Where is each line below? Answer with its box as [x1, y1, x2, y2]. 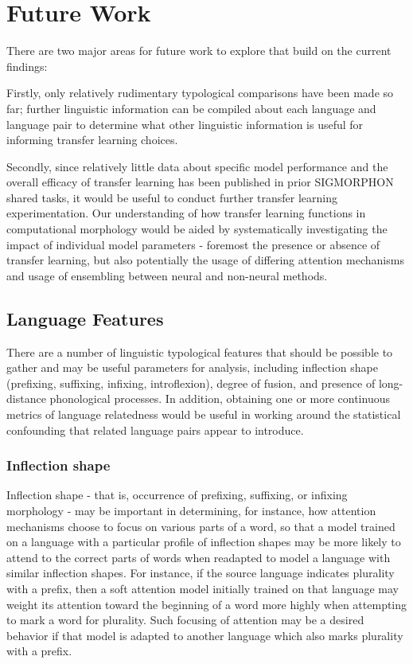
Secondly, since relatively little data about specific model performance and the [6, 158, 388, 174]
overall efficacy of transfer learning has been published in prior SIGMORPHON [6, 174, 394, 190]
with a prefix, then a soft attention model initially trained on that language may [6, 580, 399, 596]
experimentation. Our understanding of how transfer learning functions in [6, 205, 366, 221]
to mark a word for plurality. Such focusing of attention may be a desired [6, 611, 364, 628]
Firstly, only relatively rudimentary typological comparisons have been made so [6, 84, 394, 101]
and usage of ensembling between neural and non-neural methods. [6, 267, 328, 283]
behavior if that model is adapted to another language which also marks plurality [6, 627, 403, 643]
